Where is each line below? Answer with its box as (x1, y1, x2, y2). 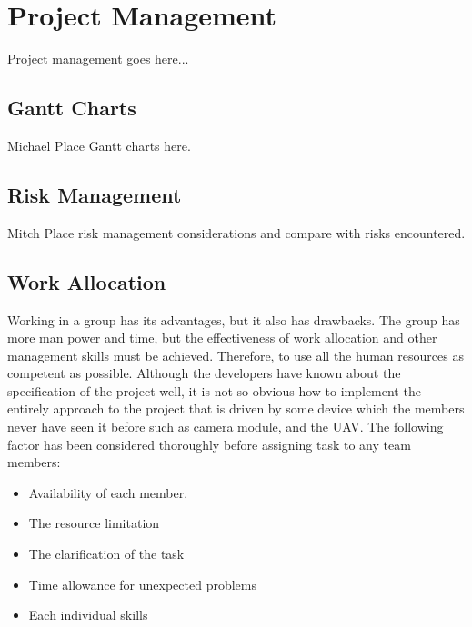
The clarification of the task (28, 544, 185, 563)
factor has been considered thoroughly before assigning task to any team (7, 434, 411, 453)
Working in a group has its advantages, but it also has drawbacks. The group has (7, 310, 460, 329)
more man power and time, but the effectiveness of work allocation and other (7, 328, 437, 347)
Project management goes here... (7, 49, 189, 68)
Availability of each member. (28, 483, 188, 502)
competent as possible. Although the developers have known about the (7, 363, 401, 383)
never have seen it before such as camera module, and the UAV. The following (7, 417, 444, 436)
